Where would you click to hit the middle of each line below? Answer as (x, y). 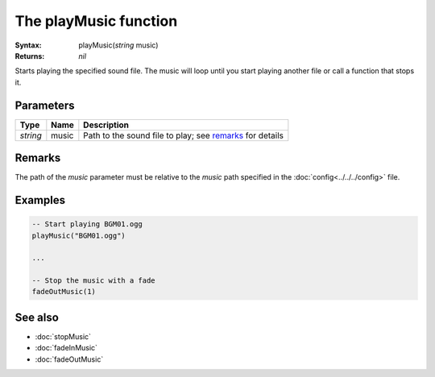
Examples (40, 200)
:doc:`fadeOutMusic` (69, 359)
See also (37, 317)
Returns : (30, 56)
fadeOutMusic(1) (64, 292)
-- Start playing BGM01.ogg (87, 224)
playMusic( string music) (118, 45)
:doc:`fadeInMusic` (66, 348)
